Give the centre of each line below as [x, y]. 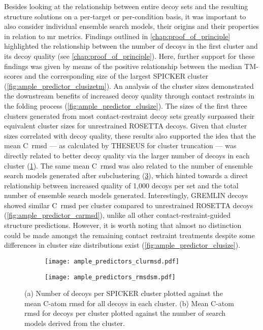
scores [13, 76]
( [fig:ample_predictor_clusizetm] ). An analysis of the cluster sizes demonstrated [129, 86]
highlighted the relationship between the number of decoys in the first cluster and [131, 46]
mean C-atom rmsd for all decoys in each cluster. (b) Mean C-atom [129, 303]
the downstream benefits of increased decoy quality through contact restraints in [129, 96]
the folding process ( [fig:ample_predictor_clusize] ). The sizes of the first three [126, 105]
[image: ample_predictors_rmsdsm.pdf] [110, 277]
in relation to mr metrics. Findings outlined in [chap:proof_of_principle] [117, 36]
